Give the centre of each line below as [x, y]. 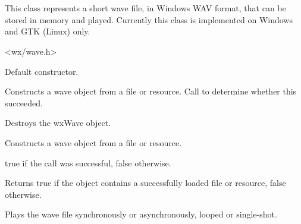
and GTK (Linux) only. [48, 31]
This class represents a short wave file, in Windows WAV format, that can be [145, 8]
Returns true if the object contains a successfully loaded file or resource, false [145, 183]
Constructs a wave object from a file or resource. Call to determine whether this [151, 91]
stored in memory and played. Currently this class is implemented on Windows [149, 19]
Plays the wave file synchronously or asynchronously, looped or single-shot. [141, 214]
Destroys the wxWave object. [58, 123]
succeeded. [24, 102]
